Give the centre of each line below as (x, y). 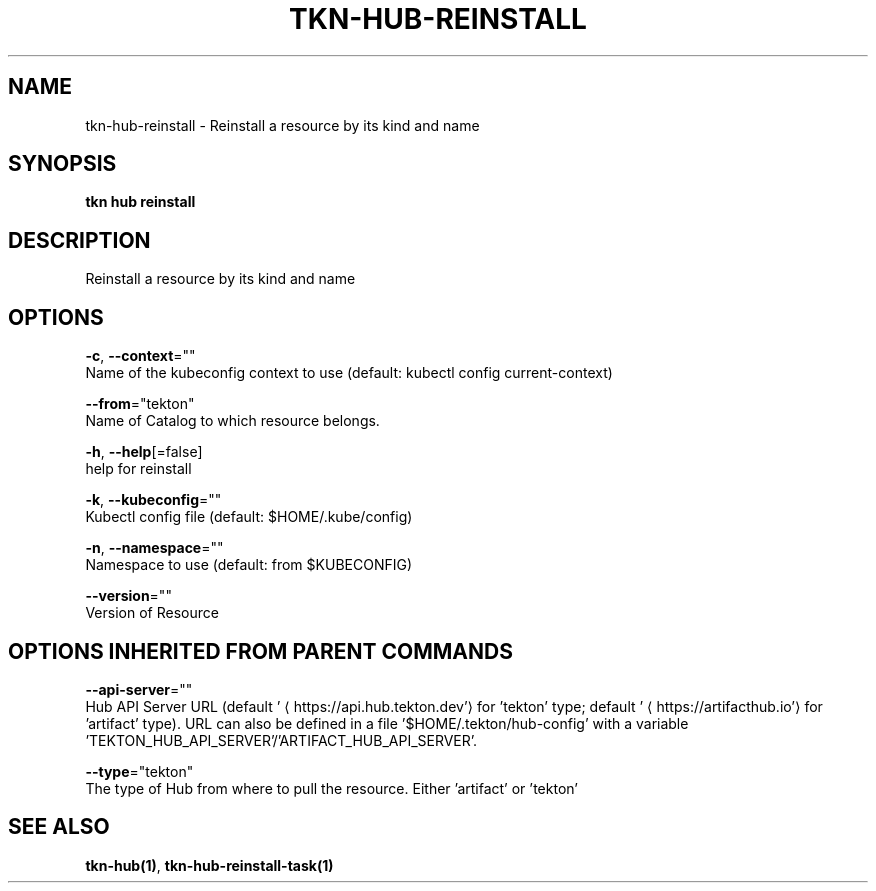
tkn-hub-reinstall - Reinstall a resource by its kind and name (282, 125)
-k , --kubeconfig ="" (153, 500)
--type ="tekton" (139, 771)
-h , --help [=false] (144, 452)
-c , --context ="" (140, 356)
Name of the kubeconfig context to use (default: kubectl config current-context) (349, 373)
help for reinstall (138, 469)
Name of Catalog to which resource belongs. (232, 421)
